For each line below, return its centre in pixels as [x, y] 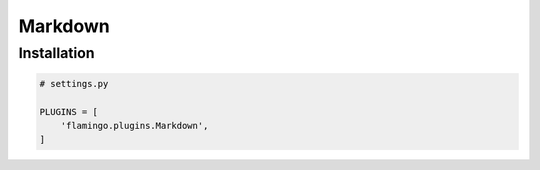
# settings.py [74, 83]
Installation [56, 53]
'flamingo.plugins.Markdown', [134, 125]
